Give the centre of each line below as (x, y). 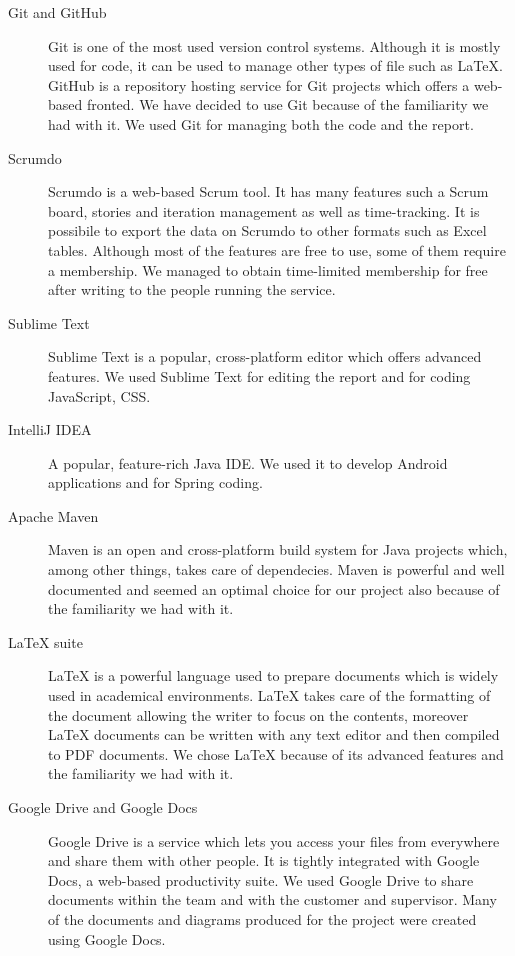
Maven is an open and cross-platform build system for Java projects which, (278, 549)
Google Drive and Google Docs (103, 807)
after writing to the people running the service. (192, 289)
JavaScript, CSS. (99, 395)
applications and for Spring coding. (155, 482)
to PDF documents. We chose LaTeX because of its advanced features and (276, 753)
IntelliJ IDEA (50, 429)
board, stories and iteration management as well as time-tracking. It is (264, 210)
